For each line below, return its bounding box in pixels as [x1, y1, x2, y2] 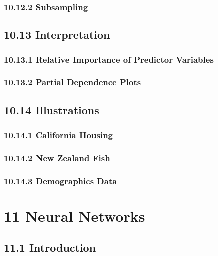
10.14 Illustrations [4, 102, 99, 117]
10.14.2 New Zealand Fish [4, 151, 110, 164]
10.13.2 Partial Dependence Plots [4, 76, 141, 88]
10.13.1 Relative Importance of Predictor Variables [4, 53, 214, 65]
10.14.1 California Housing [4, 129, 113, 141]
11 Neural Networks [4, 205, 145, 226]
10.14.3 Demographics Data [4, 174, 117, 187]
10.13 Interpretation [4, 27, 110, 42]
